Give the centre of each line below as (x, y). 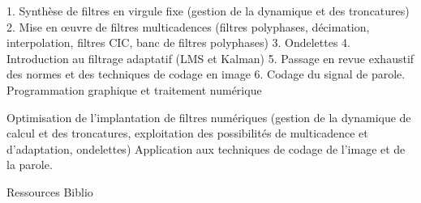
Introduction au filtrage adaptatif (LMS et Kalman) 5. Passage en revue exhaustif (210, 58)
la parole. (30, 165)
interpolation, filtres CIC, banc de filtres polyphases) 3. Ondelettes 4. (179, 42)
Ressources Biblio (50, 191)
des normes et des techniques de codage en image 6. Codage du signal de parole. (206, 74)
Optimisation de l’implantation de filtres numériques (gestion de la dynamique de (209, 117)
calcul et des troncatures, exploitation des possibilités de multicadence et (187, 133)
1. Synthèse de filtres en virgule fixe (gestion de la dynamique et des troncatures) (208, 11)
